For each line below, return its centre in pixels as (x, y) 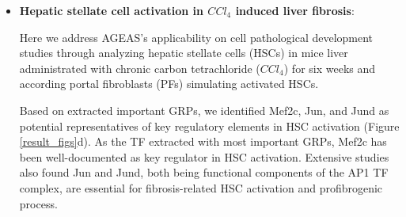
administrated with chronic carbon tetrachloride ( (140, 68)
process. (38, 203)
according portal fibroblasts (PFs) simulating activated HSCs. (169, 84)
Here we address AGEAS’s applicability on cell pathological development (196, 37)
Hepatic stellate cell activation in (111, 10)
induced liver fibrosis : (295, 10)
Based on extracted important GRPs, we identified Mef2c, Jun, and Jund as (204, 110)
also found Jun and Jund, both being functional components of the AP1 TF (204, 172)
